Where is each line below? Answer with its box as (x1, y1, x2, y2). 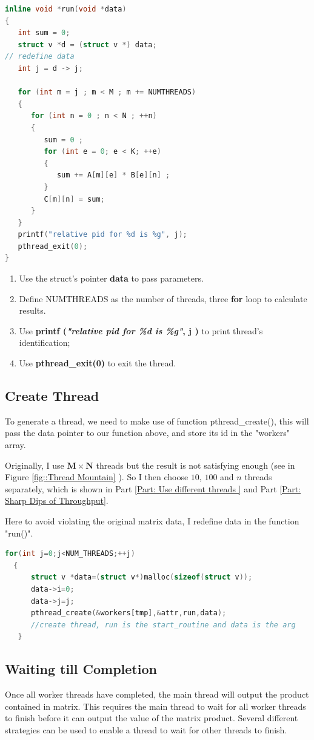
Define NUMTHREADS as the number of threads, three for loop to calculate (19, 292, 307, 305)
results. (19, 304, 46, 317)
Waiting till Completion (5, 659, 157, 678)
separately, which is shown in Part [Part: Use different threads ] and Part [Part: (5, 482, 301, 495)
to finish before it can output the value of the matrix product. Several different (5, 712, 298, 724)
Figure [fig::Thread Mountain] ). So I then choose (5, 471, 189, 483)
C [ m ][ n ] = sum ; (44, 194, 105, 203)
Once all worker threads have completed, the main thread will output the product (5, 688, 309, 701)
